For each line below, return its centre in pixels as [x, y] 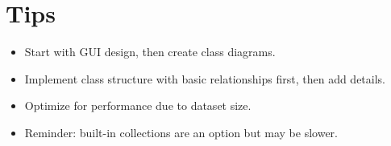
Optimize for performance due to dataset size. [138, 105]
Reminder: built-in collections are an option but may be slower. [181, 132]
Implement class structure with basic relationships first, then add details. [205, 78]
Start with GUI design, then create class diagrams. [150, 52]
